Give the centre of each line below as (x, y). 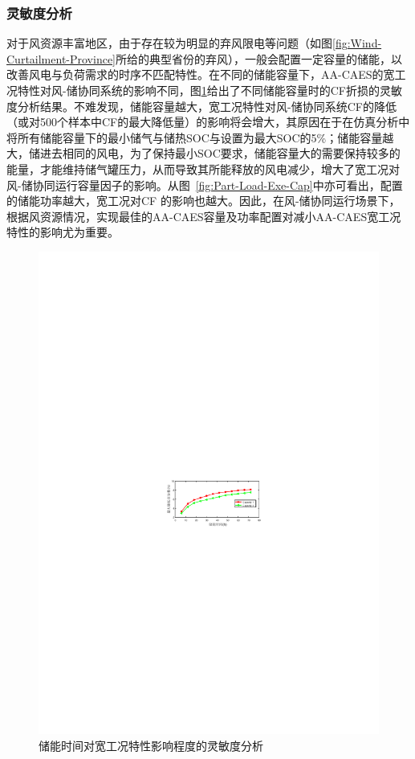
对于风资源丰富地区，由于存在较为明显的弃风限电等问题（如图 (169, 43)
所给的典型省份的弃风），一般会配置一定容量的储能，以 (259, 58)
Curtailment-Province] (61, 58)
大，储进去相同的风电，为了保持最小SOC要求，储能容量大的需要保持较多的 (203, 153)
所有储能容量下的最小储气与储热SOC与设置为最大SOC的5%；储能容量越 (205, 137)
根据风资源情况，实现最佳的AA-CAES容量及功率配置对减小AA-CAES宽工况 (204, 216)
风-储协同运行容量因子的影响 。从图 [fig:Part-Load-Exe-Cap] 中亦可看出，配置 (205, 185)
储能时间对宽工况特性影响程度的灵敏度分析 (151, 746)
